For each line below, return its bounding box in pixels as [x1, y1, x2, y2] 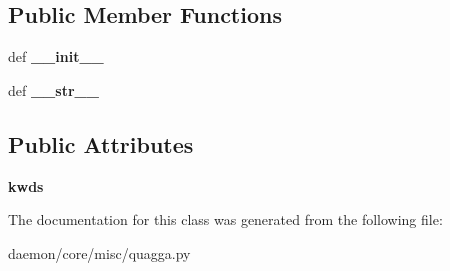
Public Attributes [8, 128, 194, 159]
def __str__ [8, 79, 99, 100]
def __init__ [8, 46, 104, 67]
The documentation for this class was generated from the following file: [8, 209, 443, 230]
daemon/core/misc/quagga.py [8, 242, 191, 263]
